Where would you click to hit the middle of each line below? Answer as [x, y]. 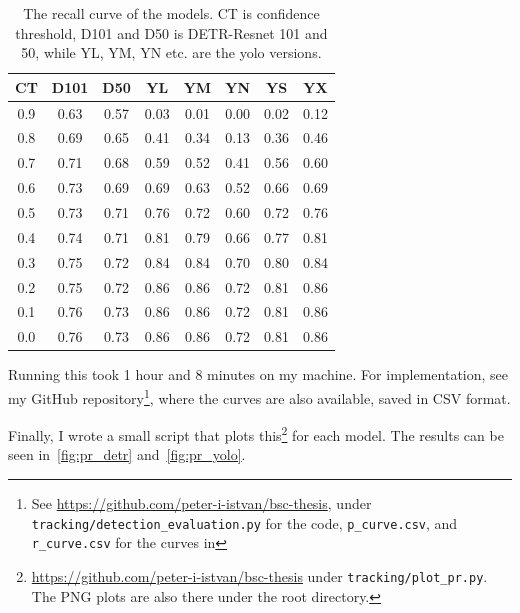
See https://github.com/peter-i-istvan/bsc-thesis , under [201, 503]
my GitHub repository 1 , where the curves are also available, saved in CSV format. [259, 396]
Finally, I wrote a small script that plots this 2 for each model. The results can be [256, 433]
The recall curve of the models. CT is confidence [171, 13]
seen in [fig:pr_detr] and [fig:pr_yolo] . [127, 454]
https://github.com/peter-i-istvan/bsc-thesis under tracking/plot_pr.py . [259, 575]
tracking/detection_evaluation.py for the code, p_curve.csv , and [244, 522]
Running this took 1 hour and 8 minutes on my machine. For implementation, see [258, 374]
